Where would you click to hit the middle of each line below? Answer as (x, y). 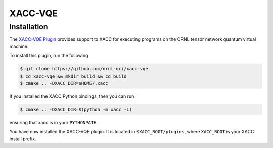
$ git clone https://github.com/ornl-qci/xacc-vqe (84, 69)
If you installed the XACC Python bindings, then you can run (72, 96)
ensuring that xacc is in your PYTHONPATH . (54, 122)
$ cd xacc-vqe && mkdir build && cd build (73, 76)
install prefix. (23, 139)
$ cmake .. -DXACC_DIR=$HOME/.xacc (64, 83)
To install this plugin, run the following (49, 56)
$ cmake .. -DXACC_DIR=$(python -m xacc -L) (76, 109)
